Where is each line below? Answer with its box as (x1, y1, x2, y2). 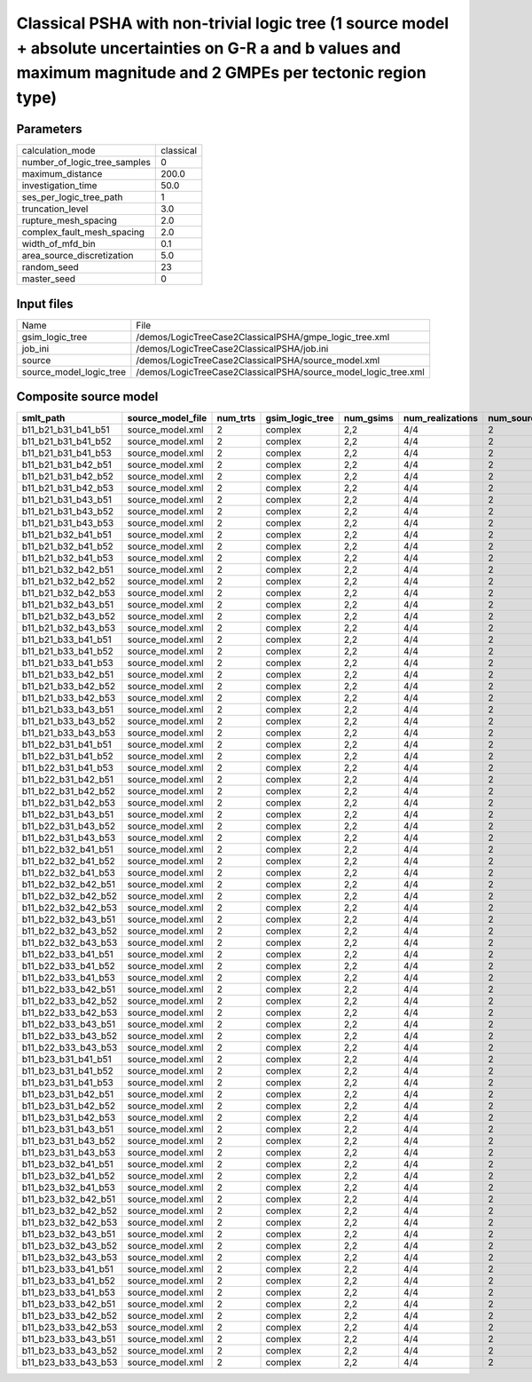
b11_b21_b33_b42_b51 (21, 669, 114, 681)
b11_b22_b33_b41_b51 (21, 949, 114, 961)
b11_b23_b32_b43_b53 (21, 1251, 118, 1264)
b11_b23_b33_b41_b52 (21, 1275, 115, 1287)
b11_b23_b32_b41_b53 (21, 1181, 115, 1194)
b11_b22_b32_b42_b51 (21, 878, 115, 891)
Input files (16, 296, 74, 311)
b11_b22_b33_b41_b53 (21, 972, 115, 984)
